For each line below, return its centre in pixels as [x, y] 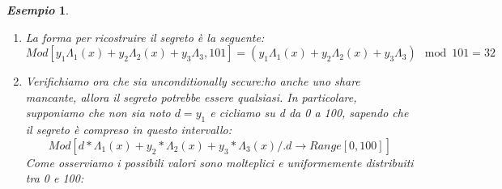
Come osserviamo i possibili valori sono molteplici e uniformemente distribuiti [219, 162]
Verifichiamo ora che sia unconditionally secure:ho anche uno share [193, 81]
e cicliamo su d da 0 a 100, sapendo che [309, 113]
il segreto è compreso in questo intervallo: [129, 130]
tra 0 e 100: [55, 178]
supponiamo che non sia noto [98, 113]
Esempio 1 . [38, 10]
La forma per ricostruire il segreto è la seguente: [145, 37]
